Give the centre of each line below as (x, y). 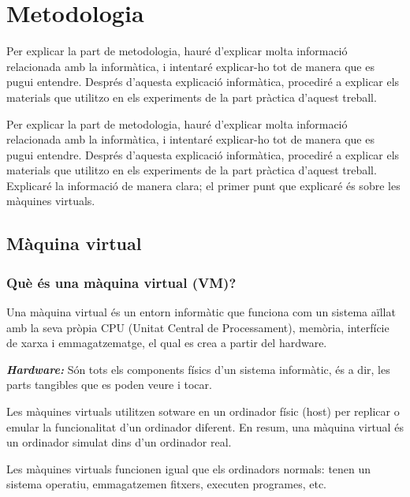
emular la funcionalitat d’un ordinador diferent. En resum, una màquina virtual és (205, 426)
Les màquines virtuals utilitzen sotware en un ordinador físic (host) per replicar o (203, 411)
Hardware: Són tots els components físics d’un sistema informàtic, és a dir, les (198, 369)
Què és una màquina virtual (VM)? (121, 282)
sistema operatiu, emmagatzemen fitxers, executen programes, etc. (167, 484)
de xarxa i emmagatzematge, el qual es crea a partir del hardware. (167, 343)
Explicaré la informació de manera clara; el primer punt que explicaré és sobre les (203, 185)
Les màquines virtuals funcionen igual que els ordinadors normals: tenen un (189, 468)
